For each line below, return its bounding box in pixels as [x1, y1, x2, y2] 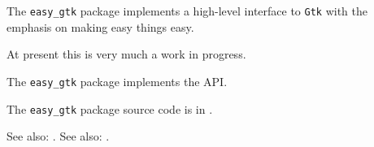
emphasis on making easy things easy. [7, 18, 194, 35]
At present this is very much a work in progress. [7, 45, 246, 63]
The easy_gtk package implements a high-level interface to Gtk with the [7, 2, 368, 19]
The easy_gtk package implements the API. [7, 72, 228, 89]
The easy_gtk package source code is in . [7, 100, 213, 117]
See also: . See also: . [7, 128, 110, 145]
